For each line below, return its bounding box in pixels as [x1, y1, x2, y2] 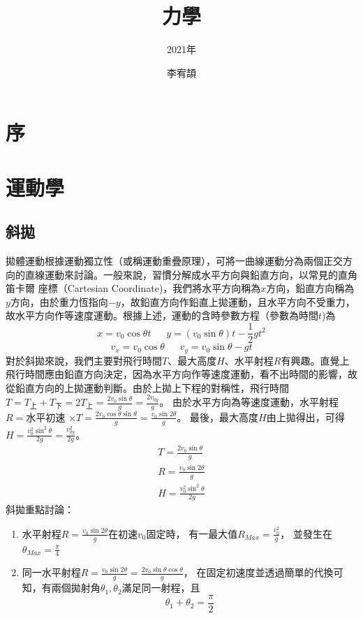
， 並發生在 [280, 526, 333, 540]
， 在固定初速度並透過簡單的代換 [183, 565, 334, 580]
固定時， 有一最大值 [146, 526, 238, 540]
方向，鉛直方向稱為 [266, 281, 355, 295]
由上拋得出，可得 [266, 409, 345, 424]
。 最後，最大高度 [177, 409, 259, 424]
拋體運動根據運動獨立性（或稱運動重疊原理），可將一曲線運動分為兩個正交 [6, 253, 343, 268]
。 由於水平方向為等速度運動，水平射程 [159, 395, 339, 409]
